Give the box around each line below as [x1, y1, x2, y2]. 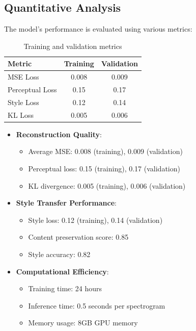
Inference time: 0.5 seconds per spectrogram [28, 300, 165, 311]
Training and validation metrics [23, 40, 122, 51]
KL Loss [8, 109, 34, 120]
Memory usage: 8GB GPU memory [28, 317, 138, 328]
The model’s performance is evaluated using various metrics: [4, 23, 192, 34]
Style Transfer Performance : [16, 197, 117, 208]
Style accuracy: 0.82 [28, 249, 91, 260]
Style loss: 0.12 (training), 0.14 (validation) [28, 214, 163, 225]
